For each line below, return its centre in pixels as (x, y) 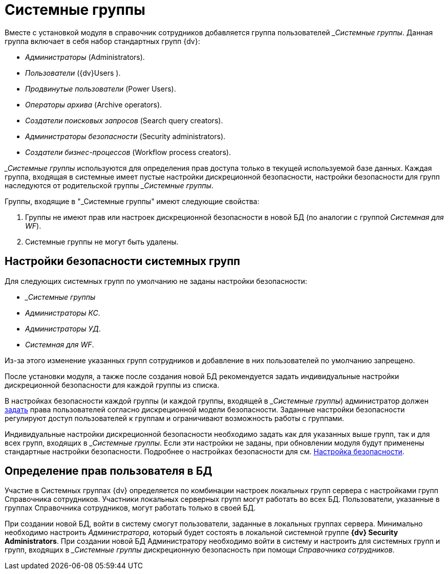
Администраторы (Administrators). (85, 57)
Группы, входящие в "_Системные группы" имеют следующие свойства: (132, 201)
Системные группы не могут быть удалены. (102, 241)
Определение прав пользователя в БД (109, 471)
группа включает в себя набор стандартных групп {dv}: (102, 41)
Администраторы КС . (63, 313)
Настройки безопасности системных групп (122, 261)
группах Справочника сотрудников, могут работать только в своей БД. (130, 508)
